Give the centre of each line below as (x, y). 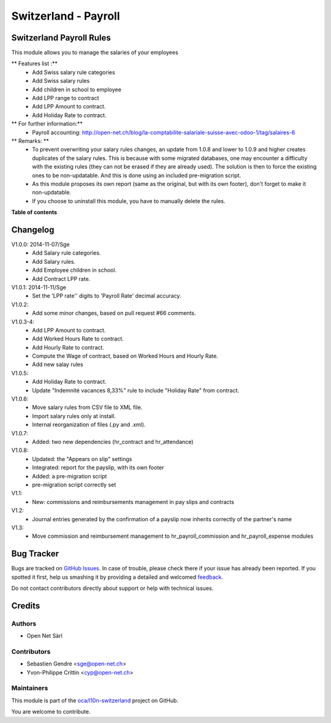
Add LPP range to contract (66, 98)
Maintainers (30, 688)
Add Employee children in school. (74, 270)
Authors (24, 624)
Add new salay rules (58, 364)
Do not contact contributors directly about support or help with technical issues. (112, 588)
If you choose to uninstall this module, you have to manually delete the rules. (129, 201)
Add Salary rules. (54, 261)
